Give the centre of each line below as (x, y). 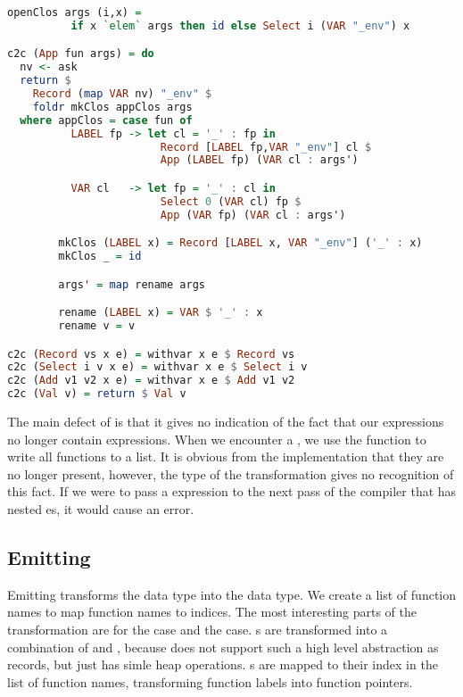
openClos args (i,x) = (74, 12)
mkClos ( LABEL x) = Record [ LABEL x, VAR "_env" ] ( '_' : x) (240, 243)
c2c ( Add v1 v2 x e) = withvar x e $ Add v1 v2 (151, 381)
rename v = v (97, 326)
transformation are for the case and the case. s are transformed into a (198, 630)
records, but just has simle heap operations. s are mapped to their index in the (223, 664)
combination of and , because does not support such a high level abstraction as (223, 647)
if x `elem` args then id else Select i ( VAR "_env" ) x (240, 25)
